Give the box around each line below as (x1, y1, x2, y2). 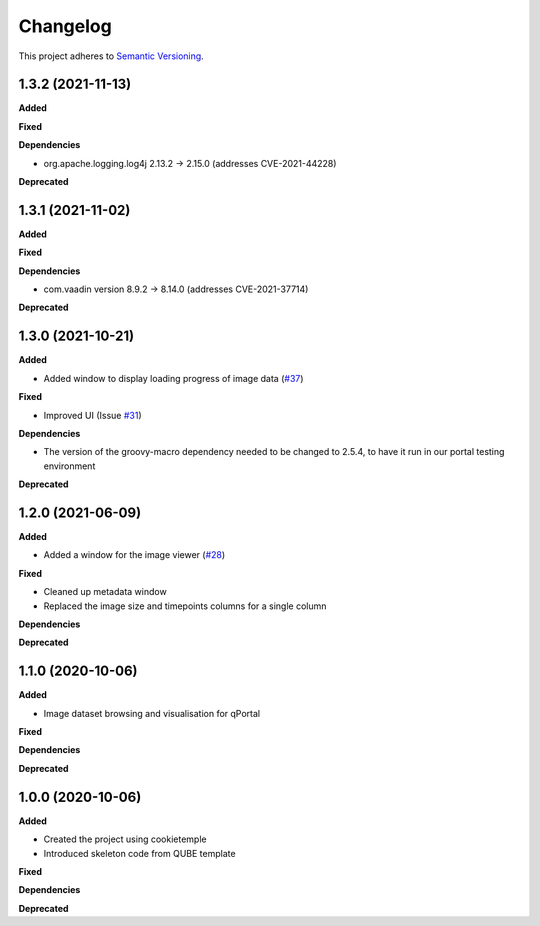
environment (43, 460, 96, 472)
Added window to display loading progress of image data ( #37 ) (43, 372, 304, 384)
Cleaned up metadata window (43, 586, 167, 598)
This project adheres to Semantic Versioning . (18, 50, 204, 62)
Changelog (18, 15, 112, 37)
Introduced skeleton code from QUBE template (43, 847, 236, 859)
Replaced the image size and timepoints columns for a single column (43, 600, 327, 612)
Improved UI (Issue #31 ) (43, 409, 142, 421)
